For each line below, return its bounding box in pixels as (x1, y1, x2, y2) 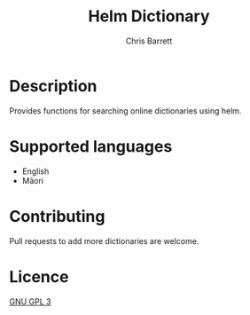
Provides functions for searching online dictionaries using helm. (9, 105, 242, 116)
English (21, 166, 50, 177)
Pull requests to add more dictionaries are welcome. (9, 235, 199, 246)
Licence (9, 266, 69, 287)
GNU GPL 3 (9, 295, 51, 307)
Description (9, 75, 98, 96)
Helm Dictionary (88, 6, 210, 27)
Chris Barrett (125, 35, 173, 46)
